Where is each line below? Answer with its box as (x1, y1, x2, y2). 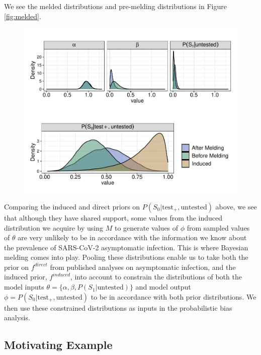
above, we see (215, 201, 257, 211)
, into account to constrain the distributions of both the (70, 271, 242, 282)
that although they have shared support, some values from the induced (4, 212, 223, 223)
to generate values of (114, 222, 179, 233)
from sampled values (187, 222, 250, 233)
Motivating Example (4, 337, 113, 352)
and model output (135, 281, 191, 292)
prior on (4, 261, 29, 272)
